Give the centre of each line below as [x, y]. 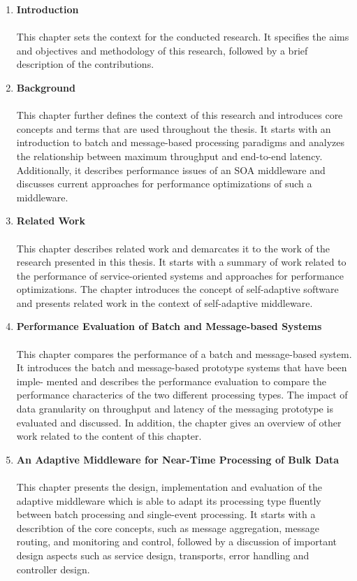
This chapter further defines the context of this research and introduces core [180, 115]
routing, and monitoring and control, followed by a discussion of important [176, 541]
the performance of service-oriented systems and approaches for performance [180, 275]
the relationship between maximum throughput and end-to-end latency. [169, 156]
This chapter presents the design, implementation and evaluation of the [169, 487]
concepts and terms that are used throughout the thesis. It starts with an [174, 128]
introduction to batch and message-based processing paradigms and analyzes [181, 142]
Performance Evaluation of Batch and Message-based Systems [169, 326]
